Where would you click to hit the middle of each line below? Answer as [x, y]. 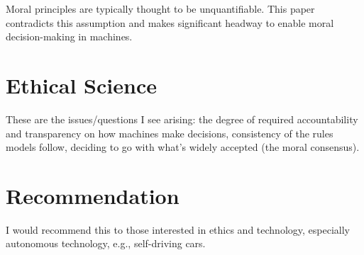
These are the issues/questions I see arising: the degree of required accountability [182, 119]
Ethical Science [81, 85]
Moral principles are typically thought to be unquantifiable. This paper [160, 8]
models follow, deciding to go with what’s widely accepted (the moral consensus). [183, 147]
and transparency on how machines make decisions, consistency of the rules [170, 133]
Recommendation [93, 195]
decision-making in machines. [69, 36]
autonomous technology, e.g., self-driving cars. [106, 243]
